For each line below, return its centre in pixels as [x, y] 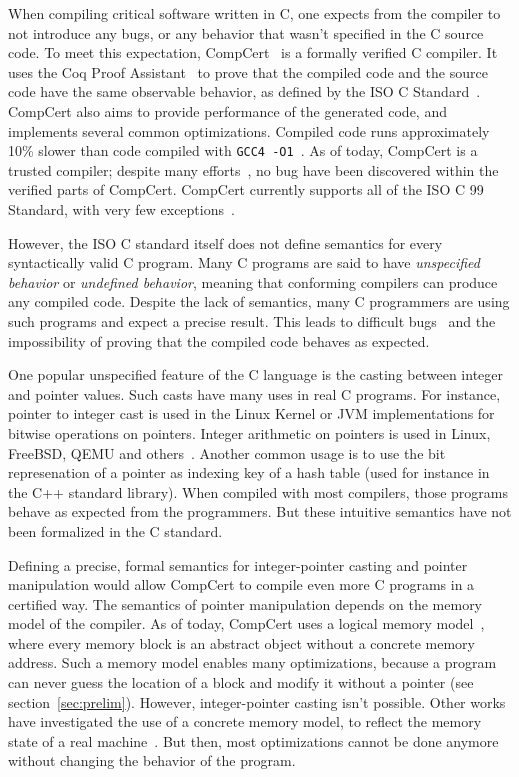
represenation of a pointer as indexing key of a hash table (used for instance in [249, 472]
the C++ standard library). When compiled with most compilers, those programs [258, 491]
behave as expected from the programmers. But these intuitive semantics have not [260, 511]
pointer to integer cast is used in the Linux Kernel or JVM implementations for [251, 413]
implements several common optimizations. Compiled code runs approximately [249, 130]
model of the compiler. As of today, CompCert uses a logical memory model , [246, 623]
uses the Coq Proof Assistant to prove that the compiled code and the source [248, 71]
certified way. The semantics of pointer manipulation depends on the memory [245, 603]
